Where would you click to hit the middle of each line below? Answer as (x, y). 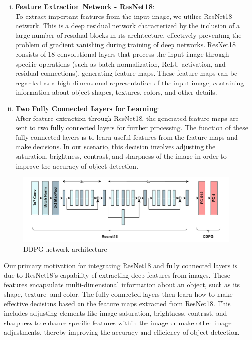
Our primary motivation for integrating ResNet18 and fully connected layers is (121, 265)
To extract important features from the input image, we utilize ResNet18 (124, 16)
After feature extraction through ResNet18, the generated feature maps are (127, 118)
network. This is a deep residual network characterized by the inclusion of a (128, 25)
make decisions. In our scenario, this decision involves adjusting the (115, 146)
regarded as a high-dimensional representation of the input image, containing (130, 82)
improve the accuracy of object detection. (77, 165)
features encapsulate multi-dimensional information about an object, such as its (122, 284)
